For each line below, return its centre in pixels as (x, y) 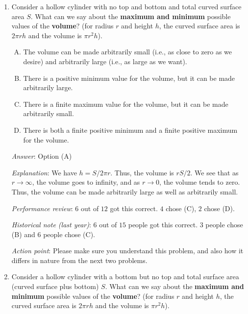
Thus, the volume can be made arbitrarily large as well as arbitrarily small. (125, 191)
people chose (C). (69, 234)
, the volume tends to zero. (200, 182)
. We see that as (214, 172)
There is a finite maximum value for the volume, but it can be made (126, 104)
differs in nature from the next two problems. (79, 260)
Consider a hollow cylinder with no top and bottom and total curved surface (126, 6)
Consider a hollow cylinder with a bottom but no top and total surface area (125, 277)
